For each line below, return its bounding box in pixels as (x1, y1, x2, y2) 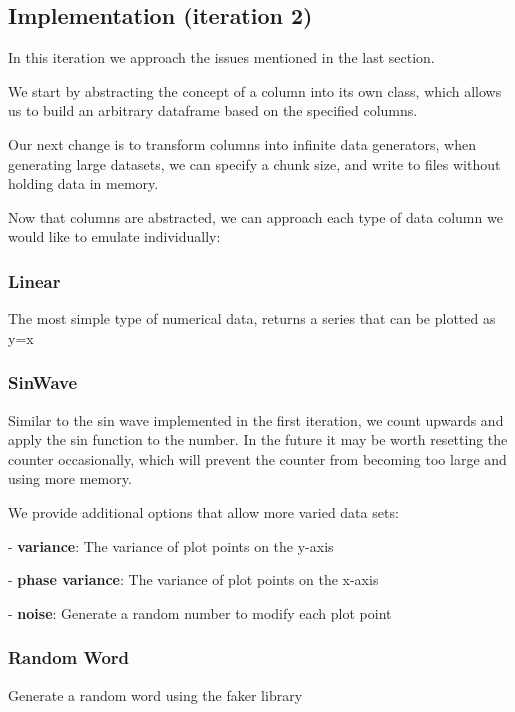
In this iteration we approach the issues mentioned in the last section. (8, 47, 435, 68)
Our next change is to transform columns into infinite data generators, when (8, 133, 476, 154)
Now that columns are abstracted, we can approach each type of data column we (8, 206, 503, 227)
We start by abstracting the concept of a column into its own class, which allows (8, 80, 502, 101)
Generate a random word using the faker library (8, 684, 303, 705)
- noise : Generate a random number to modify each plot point (8, 602, 392, 623)
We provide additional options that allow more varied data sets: (8, 501, 399, 522)
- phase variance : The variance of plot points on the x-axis (8, 569, 379, 590)
